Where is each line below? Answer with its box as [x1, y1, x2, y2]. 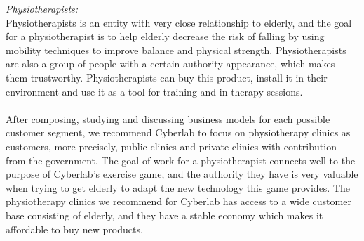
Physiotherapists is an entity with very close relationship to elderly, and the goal [6, 15, 352, 30]
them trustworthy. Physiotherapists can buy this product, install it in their [6, 70, 328, 84]
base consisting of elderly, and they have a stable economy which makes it [6, 207, 323, 222]
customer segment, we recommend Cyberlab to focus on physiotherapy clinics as [6, 125, 351, 140]
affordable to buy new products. [6, 221, 143, 236]
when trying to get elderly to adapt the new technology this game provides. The [6, 180, 351, 195]
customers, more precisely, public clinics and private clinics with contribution [6, 138, 337, 153]
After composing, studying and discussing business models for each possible [6, 111, 330, 126]
